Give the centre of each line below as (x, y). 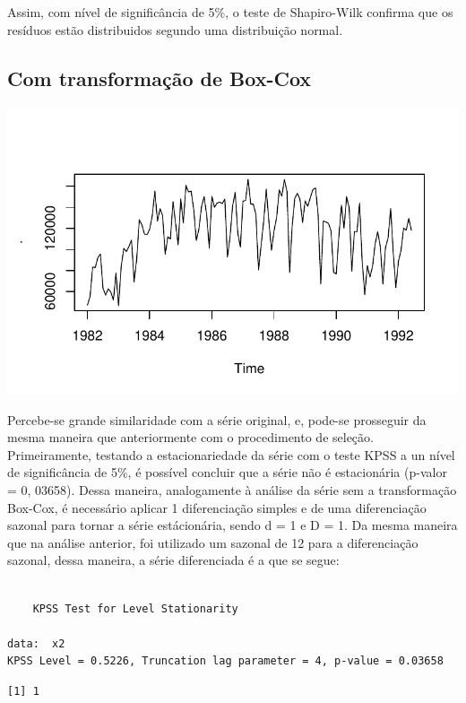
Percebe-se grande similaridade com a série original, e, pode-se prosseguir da (217, 419)
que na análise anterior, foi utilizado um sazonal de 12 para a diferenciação (213, 542)
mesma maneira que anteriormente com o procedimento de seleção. (190, 437)
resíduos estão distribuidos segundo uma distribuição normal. (175, 29)
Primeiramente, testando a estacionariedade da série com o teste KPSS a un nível (231, 454)
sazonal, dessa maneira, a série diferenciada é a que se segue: (173, 560)
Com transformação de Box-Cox (160, 78)
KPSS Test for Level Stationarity (135, 608)
